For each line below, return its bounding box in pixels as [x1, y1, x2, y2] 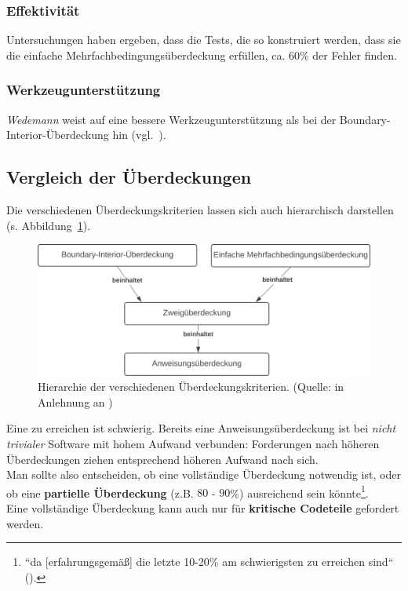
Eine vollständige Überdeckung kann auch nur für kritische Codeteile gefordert [6, 500, 399, 516]
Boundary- [339, 111, 391, 127]
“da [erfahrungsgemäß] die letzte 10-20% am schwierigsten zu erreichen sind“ [24, 553, 394, 570]
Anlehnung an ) [38, 393, 113, 410]
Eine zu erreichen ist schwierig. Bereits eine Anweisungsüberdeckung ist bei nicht [6, 420, 396, 436]
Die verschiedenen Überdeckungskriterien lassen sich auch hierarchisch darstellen [6, 202, 394, 218]
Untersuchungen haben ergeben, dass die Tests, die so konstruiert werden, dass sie [6, 31, 401, 48]
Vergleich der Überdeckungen [6, 165, 252, 189]
